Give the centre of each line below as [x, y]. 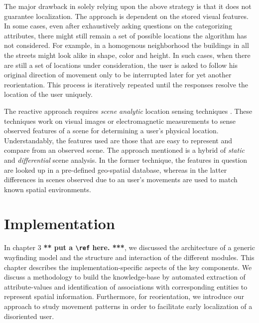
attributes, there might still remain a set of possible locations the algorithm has [126, 35]
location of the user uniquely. [48, 94]
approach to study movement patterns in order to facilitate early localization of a [128, 306]
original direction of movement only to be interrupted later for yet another [118, 75]
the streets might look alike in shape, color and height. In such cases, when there [127, 55]
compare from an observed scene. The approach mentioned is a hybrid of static [124, 150]
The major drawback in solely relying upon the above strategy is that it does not [128, 6]
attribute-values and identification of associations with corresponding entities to [126, 286]
